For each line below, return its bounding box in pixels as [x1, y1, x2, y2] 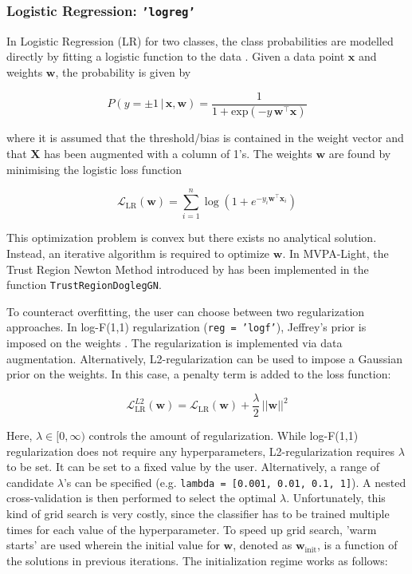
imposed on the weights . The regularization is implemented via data [6, 335, 343, 351]
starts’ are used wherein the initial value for [6, 536, 220, 553]
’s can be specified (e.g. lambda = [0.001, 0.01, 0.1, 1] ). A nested [63, 473, 406, 490]
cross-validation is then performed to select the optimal [6, 489, 277, 506]
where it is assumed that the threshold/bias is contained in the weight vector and [6, 129, 404, 146]
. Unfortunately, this [286, 489, 386, 506]
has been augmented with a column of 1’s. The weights [44, 145, 312, 162]
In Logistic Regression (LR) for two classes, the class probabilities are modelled [6, 32, 394, 49]
